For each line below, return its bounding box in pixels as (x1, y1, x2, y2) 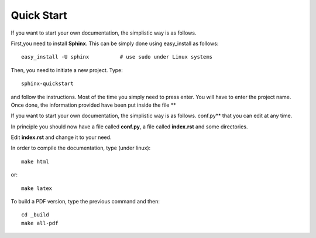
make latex (21, 185, 53, 192)
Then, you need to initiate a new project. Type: (11, 66, 123, 73)
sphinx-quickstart (21, 80, 74, 87)
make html (21, 158, 49, 165)
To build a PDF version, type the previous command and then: (11, 198, 160, 205)
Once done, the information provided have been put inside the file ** (11, 101, 176, 108)
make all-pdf (21, 220, 59, 226)
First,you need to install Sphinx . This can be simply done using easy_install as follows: (11, 40, 219, 47)
